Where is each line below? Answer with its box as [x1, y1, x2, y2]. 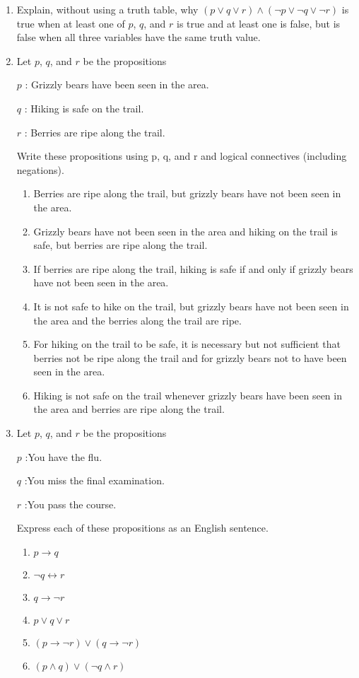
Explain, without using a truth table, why [16, 2, 199, 16]
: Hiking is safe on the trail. [24, 100, 144, 115]
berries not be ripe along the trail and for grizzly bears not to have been [33, 350, 347, 365]
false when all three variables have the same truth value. [16, 30, 261, 45]
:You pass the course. [24, 496, 117, 511]
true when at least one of [16, 16, 125, 30]
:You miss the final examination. [24, 473, 165, 488]
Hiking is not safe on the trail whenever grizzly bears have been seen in [33, 387, 342, 402]
